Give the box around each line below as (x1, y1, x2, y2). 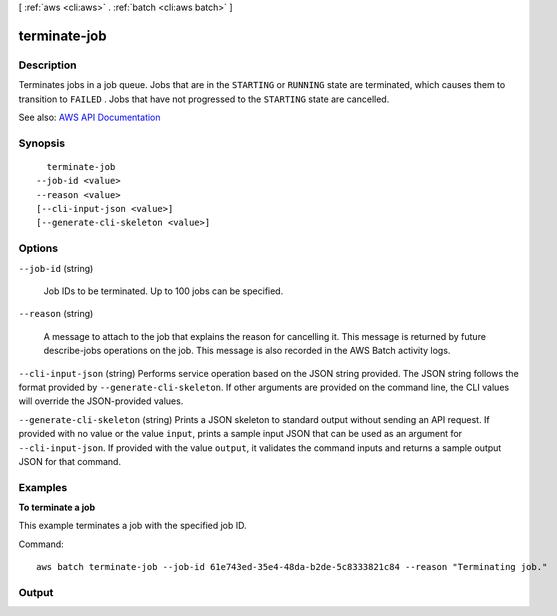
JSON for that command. (18, 455, 122, 467)
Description (18, 58, 77, 72)
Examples (18, 480, 68, 494)
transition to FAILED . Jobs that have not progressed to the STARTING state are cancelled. (18, 93, 390, 105)
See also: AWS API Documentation (18, 111, 161, 123)
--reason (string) (18, 308, 94, 320)
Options (18, 241, 59, 255)
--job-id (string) (18, 262, 94, 274)
